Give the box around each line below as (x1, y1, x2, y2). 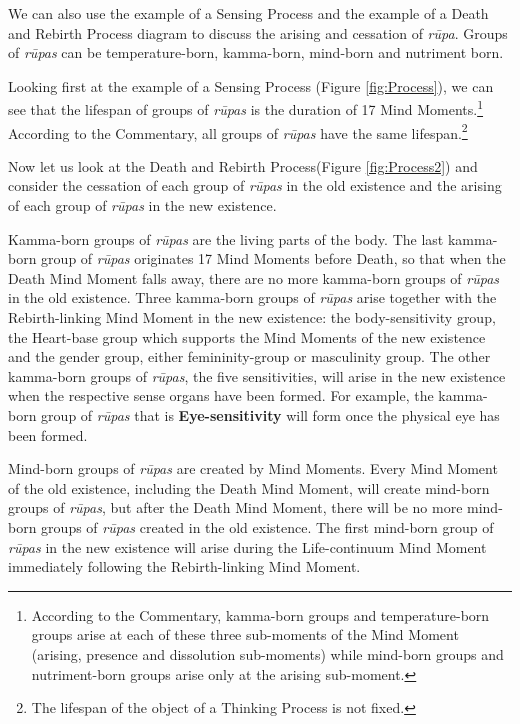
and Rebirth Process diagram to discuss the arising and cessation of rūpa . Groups (8, 22, 508, 43)
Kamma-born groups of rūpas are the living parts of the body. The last (8, 228, 444, 249)
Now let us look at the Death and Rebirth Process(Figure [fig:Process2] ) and (8, 155, 478, 176)
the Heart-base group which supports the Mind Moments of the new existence (8, 326, 486, 347)
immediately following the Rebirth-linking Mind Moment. (8, 556, 361, 577)
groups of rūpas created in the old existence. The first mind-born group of (41, 516, 494, 537)
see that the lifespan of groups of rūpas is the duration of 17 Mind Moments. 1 (8, 96, 484, 120)
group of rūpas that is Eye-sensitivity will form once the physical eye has (41, 405, 500, 425)
